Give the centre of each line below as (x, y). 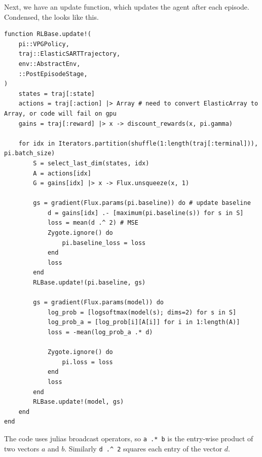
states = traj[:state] (57, 94)
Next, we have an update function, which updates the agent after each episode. (127, 7)
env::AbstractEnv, (49, 64)
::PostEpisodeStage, (53, 74)
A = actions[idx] (62, 173)
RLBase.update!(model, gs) (79, 402)
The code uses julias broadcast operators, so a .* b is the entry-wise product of (129, 438)
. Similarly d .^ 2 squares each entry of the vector (143, 448)
